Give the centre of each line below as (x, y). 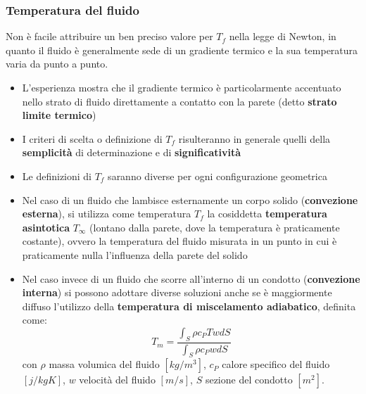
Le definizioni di (57, 176)
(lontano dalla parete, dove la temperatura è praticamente (215, 227)
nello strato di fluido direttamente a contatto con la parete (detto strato (179, 101)
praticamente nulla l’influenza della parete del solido (135, 254)
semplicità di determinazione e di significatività (131, 152)
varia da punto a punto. (57, 64)
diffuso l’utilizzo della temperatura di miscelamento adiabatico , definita (189, 306)
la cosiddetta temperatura (267, 214)
